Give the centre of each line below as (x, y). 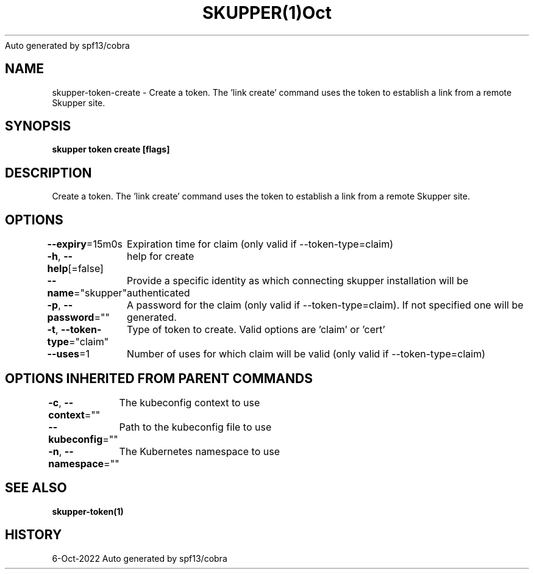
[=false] (86, 269)
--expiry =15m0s (85, 244)
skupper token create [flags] (111, 149)
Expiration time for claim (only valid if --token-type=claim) (260, 244)
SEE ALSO (36, 488)
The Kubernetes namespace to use (199, 451)
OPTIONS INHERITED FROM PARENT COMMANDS (159, 378)
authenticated (158, 293)
